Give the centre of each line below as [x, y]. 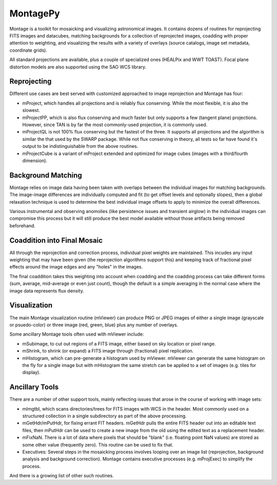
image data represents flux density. [47, 290]
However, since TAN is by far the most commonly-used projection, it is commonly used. [115, 124]
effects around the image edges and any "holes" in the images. [76, 267]
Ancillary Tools [34, 387]
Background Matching [46, 175]
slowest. [31, 110]
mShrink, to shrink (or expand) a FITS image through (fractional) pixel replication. [108, 351]
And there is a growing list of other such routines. [62, 476]
